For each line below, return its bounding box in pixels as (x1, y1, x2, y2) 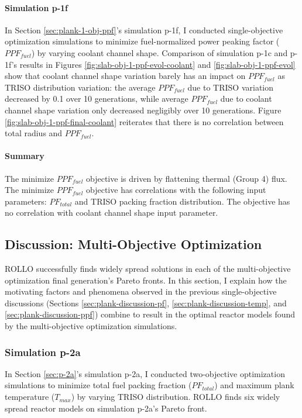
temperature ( (5, 391, 55, 403)
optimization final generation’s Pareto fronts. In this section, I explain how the (5, 274, 287, 286)
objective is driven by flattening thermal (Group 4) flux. (86, 172, 287, 184)
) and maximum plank (214, 379, 294, 391)
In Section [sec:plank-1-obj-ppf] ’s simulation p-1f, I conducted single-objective (5, 23, 283, 36)
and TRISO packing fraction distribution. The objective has (74, 195, 290, 207)
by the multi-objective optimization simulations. (5, 320, 177, 332)
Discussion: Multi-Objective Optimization (5, 235, 262, 253)
